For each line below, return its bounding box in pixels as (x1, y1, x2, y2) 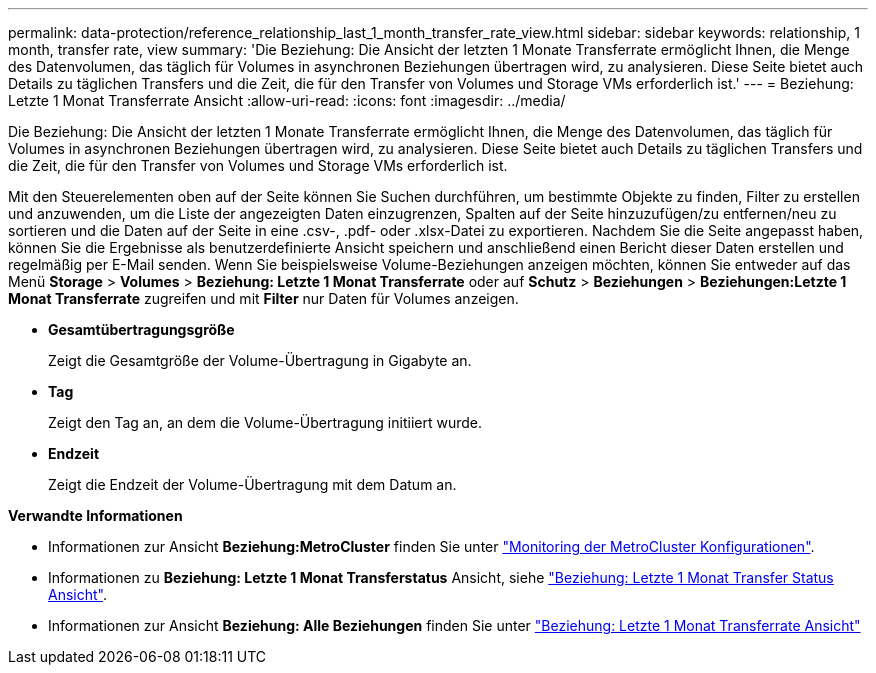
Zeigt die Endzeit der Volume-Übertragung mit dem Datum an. (48, 476, 457, 493)
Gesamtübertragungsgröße (48, 321, 235, 338)
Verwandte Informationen (8, 507, 183, 524)
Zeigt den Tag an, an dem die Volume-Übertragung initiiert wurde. (48, 414, 482, 431)
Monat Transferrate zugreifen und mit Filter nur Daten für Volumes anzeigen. (8, 290, 519, 307)
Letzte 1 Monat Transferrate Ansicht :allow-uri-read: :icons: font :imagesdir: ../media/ (8, 92, 566, 109)
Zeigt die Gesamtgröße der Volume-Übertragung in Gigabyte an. (48, 352, 472, 369)
